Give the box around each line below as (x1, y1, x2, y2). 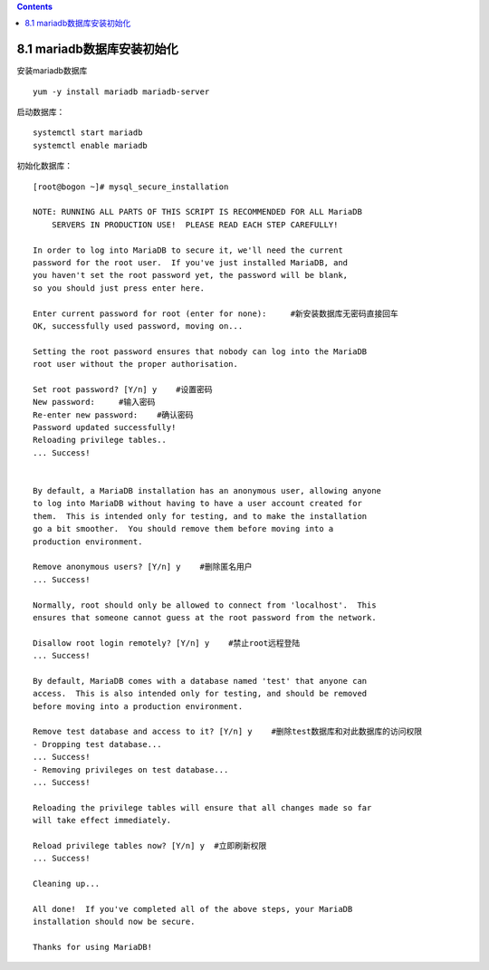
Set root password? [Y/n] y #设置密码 (33, 384, 213, 394)
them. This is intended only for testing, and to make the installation (33, 511, 368, 521)
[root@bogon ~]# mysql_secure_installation (33, 181, 229, 192)
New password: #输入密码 (33, 397, 156, 408)
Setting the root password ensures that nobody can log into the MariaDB (33, 346, 368, 357)
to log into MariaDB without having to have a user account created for (33, 498, 362, 509)
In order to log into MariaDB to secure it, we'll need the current (33, 245, 343, 255)
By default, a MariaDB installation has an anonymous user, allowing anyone (33, 485, 382, 496)
